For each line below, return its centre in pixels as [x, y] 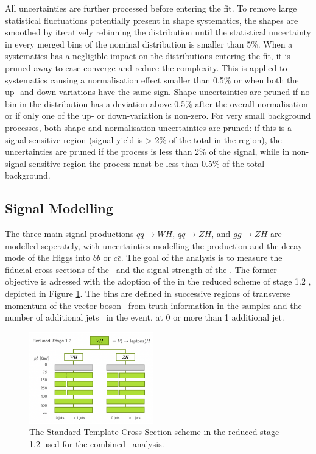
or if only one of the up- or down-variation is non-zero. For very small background [158, 115]
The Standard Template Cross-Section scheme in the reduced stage [154, 432]
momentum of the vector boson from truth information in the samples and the [153, 305]
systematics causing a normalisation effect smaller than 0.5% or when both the [152, 80]
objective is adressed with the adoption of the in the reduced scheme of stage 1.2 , [158, 281]
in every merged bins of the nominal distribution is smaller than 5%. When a [149, 44]
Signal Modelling [59, 208]
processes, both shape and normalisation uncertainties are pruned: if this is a [149, 127]
